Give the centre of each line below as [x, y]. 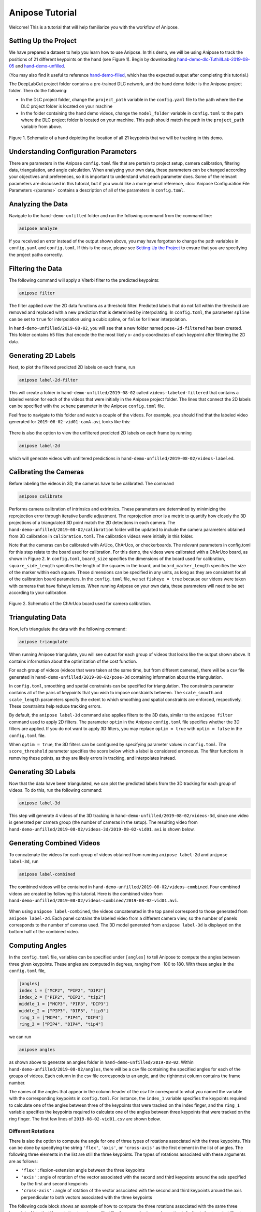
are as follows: [23, 1161]
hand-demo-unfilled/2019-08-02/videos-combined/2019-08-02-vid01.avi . [94, 900]
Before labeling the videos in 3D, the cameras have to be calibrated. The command [91, 484]
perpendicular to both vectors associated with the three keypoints [87, 1197]
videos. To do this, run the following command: [56, 790]
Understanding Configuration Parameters [73, 151]
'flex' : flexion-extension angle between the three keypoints [83, 1170]
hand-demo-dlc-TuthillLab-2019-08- [214, 59]
